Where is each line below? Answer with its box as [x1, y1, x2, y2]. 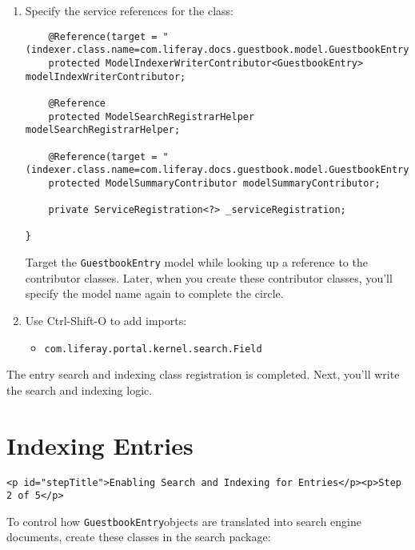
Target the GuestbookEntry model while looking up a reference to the [25, 254, 368, 271]
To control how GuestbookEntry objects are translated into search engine [6, 512, 361, 529]
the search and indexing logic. [6, 381, 153, 398]
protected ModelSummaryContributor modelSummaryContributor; [48, 177, 381, 189]
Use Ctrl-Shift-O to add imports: [25, 311, 187, 328]
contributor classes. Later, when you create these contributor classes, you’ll [25, 269, 393, 286]
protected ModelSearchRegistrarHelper [48, 110, 255, 122]
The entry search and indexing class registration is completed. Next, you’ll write [6, 366, 400, 383]
